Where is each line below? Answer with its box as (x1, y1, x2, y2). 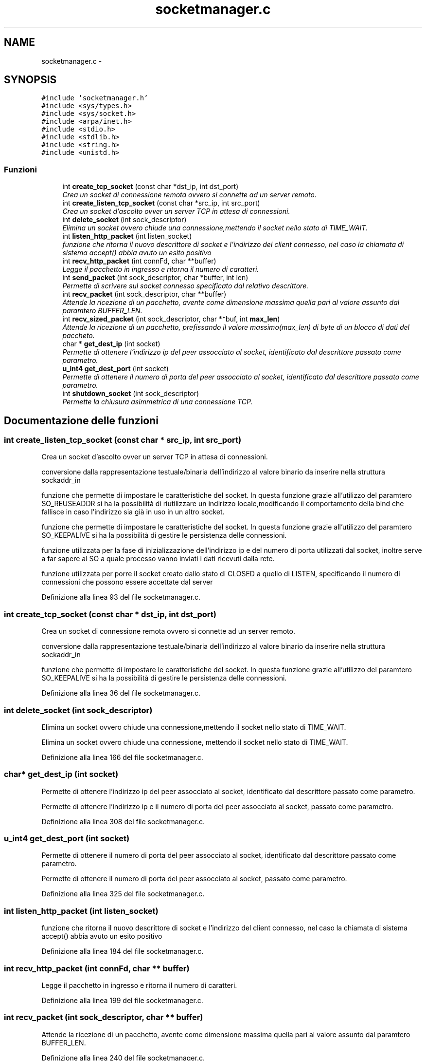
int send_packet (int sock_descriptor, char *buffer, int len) (62, 273, 248, 282)
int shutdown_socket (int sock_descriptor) (62, 389, 199, 398)
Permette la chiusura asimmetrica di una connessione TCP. (62, 398, 253, 406)
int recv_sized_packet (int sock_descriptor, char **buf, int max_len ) (62, 315, 280, 323)
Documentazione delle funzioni (4, 414, 159, 427)
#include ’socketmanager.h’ (41, 94, 148, 102)
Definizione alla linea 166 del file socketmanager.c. (41, 753, 203, 761)
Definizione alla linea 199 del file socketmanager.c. (41, 996, 203, 1004)
